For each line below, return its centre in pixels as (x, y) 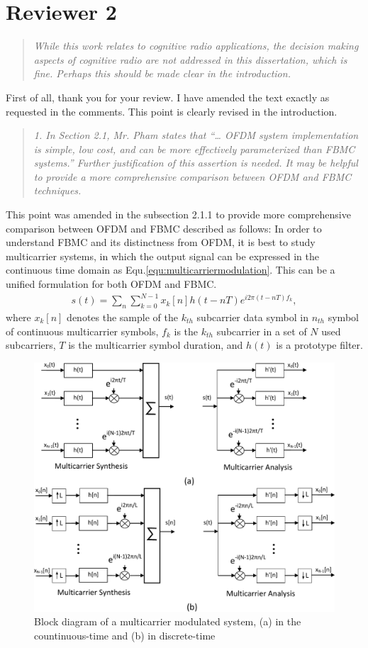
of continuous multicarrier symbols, (82, 331)
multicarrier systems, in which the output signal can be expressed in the (162, 256)
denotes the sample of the (122, 317)
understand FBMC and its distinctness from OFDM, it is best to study (161, 242)
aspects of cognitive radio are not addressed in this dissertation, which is (190, 59)
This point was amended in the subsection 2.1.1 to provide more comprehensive (178, 214)
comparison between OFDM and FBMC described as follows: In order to (164, 228)
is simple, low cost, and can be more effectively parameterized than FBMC (194, 149)
